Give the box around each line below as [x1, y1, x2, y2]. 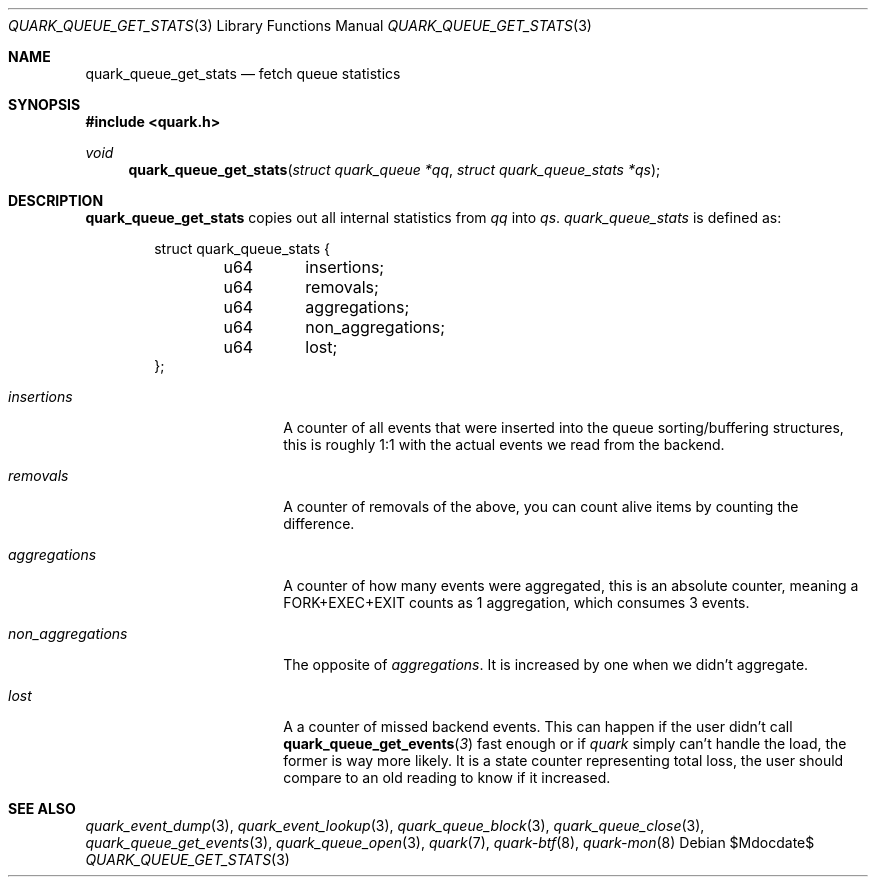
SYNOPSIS [8, 96, 81, 113]
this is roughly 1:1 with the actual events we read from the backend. [283, 436, 725, 453]
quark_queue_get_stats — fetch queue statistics [85, 65, 401, 82]
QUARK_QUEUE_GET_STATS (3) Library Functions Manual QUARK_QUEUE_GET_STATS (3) [8, 17, 592, 34]
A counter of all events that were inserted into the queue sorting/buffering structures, [283, 419, 844, 436]
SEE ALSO [8, 800, 76, 817]
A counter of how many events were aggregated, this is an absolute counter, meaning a [283, 577, 859, 594]
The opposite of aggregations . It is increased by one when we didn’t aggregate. [283, 656, 809, 673]
